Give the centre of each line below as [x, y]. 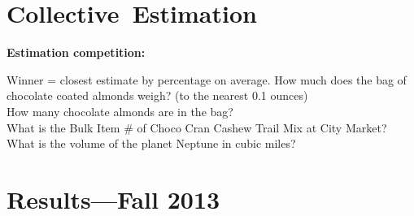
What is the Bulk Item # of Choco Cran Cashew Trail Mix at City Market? [197, 127]
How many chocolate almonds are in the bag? [120, 111]
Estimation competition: [76, 52]
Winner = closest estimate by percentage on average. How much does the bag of [207, 79]
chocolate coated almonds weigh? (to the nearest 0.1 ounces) [157, 95]
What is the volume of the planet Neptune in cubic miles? [151, 143]
